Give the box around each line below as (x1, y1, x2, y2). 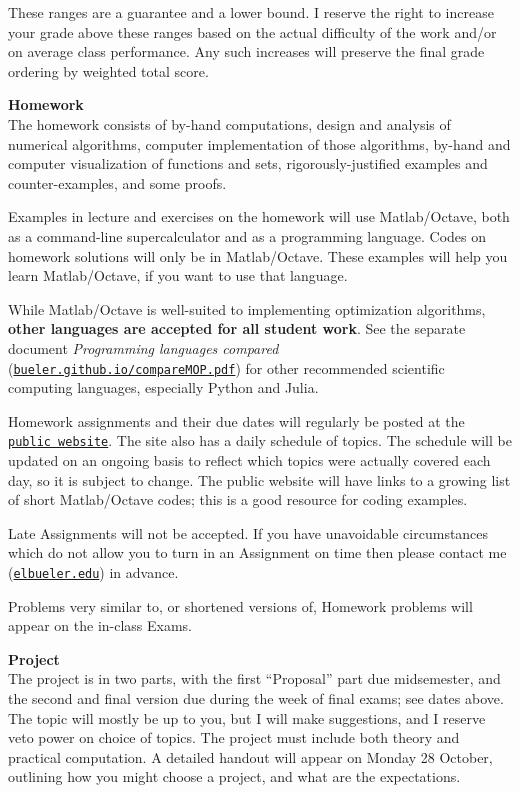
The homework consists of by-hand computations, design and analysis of (8, 113, 451, 134)
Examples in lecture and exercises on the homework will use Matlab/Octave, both (8, 206, 510, 227)
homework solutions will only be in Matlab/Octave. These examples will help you (8, 245, 508, 266)
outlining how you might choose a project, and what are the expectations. (8, 766, 461, 787)
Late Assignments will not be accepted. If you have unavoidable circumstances (8, 522, 489, 543)
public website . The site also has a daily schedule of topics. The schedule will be (8, 430, 512, 451)
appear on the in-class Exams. (8, 615, 193, 636)
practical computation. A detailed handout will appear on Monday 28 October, (8, 746, 493, 767)
